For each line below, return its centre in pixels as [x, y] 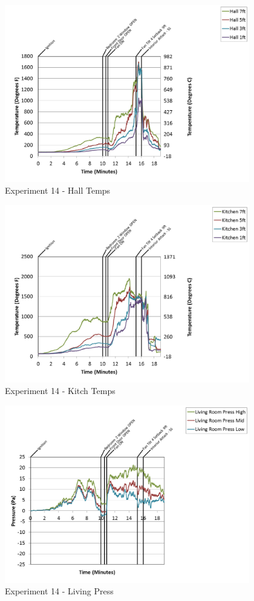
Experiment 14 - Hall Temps [58, 190]
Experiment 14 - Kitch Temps [60, 391]
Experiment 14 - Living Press [59, 591]
